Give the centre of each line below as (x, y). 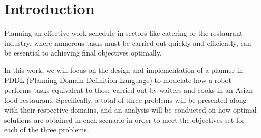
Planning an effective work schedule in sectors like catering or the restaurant (123, 33)
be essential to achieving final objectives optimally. (83, 53)
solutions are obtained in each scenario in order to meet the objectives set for (124, 119)
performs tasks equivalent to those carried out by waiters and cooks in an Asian (129, 90)
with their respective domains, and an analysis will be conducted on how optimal (130, 110)
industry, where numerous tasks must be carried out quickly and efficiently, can (128, 43)
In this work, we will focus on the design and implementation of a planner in (124, 70)
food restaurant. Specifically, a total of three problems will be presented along (125, 100)
